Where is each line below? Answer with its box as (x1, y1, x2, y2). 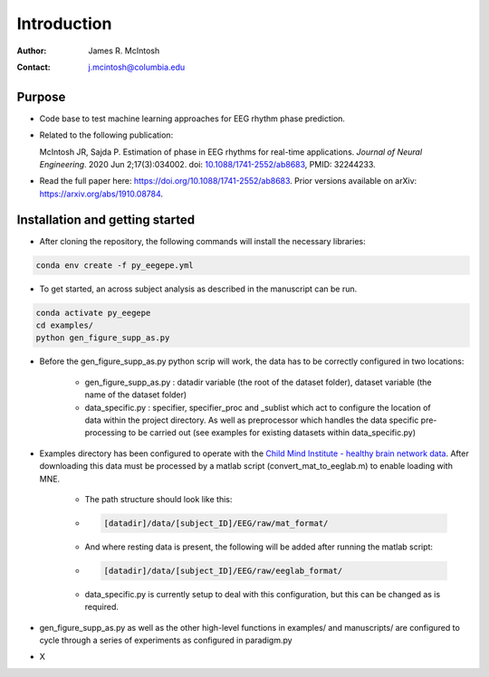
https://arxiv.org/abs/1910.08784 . (39, 188, 163, 199)
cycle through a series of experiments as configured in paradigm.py (39, 634, 293, 646)
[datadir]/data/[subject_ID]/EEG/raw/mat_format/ (103, 518, 329, 529)
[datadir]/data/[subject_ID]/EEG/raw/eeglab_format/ (103, 566, 343, 576)
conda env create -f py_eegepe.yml (35, 260, 194, 271)
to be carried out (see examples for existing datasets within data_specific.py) (128, 427, 417, 438)
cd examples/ (35, 320, 94, 330)
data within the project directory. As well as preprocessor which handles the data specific (84, 415, 419, 425)
